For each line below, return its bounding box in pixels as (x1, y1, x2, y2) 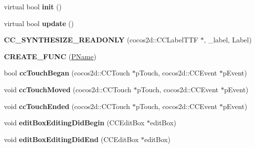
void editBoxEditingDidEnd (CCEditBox (4, 134, 139, 144)
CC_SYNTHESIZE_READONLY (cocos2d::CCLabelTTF (4, 35, 199, 45)
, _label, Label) (204, 35, 252, 45)
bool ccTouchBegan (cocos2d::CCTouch (4, 68, 130, 78)
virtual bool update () (4, 18, 74, 28)
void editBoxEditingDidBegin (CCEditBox (4, 117, 145, 128)
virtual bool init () (4, 1, 62, 11)
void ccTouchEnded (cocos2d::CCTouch (4, 101, 130, 111)
